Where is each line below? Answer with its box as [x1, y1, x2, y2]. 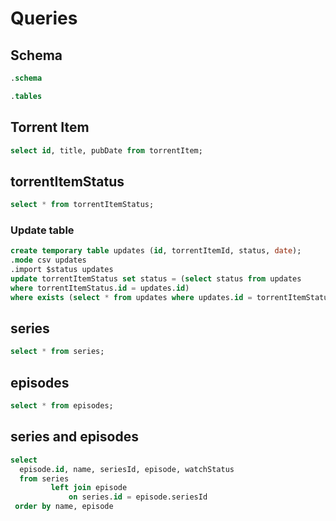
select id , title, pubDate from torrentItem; [10, 145, 203, 156]
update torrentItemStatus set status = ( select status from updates [10, 274, 302, 284]
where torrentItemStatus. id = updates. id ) [10, 283, 190, 293]
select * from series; [10, 347, 105, 357]
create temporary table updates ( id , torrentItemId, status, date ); [10, 246, 302, 256]
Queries [10, 7, 78, 30]
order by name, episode [14, 502, 114, 512]
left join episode [50, 483, 128, 493]
